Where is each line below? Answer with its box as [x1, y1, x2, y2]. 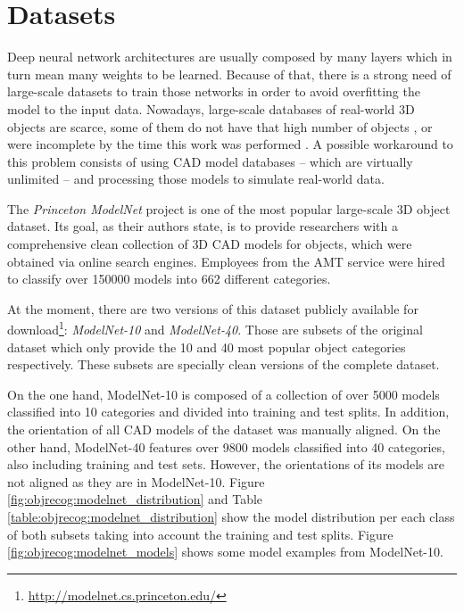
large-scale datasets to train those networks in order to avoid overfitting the [7, 82, 420, 101]
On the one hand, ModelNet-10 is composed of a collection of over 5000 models [7, 384, 440, 403]
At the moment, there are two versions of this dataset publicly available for [7, 299, 418, 318]
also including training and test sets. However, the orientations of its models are [7, 455, 444, 474]
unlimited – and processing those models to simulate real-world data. [7, 169, 385, 188]
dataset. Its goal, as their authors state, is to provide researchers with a [7, 217, 398, 235]
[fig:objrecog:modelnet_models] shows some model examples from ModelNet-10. [7, 542, 443, 561]
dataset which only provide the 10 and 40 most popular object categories [7, 337, 406, 356]
